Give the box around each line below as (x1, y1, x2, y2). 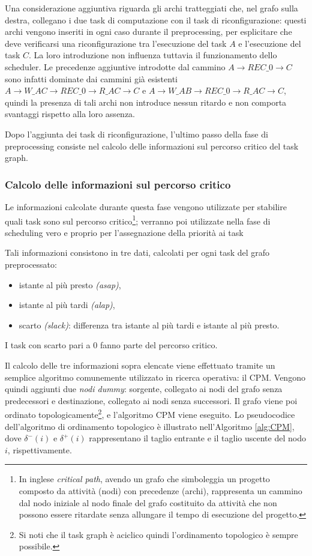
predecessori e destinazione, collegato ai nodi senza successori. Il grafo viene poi (5, 394, 298, 406)
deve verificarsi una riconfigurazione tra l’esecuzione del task (5, 37, 227, 49)
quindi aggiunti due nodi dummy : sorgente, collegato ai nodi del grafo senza (5, 382, 283, 395)
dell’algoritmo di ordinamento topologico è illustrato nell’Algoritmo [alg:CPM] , (5, 420, 295, 432)
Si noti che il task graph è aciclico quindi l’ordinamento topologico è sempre (19, 528, 298, 540)
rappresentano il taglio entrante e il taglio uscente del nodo (89, 432, 306, 444)
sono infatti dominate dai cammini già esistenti (5, 72, 178, 85)
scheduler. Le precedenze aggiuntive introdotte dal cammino (5, 60, 226, 73)
